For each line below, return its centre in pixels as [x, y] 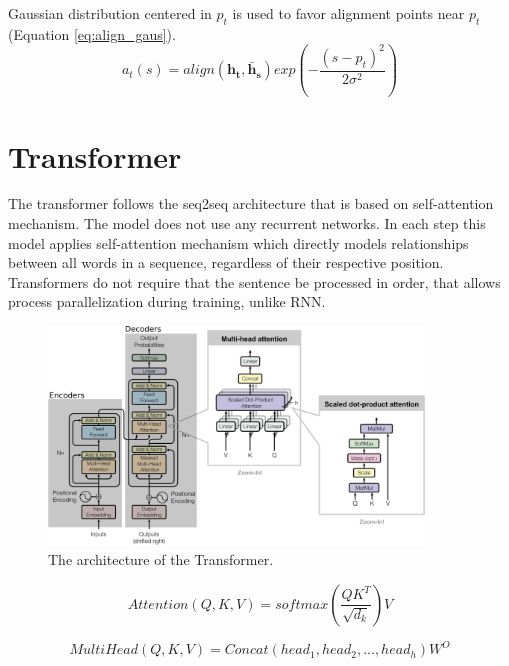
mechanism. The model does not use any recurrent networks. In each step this [247, 223]
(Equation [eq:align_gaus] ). [92, 33]
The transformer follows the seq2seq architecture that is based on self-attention [251, 203]
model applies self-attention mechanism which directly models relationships [238, 242]
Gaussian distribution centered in [110, 13]
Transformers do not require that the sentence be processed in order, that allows [254, 281]
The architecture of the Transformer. [161, 559]
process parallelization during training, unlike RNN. [167, 301]
